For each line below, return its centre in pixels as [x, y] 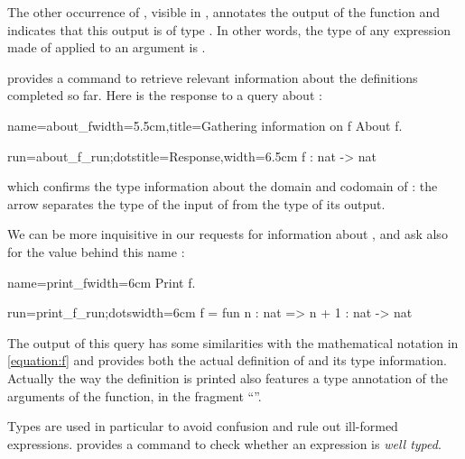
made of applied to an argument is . [107, 47]
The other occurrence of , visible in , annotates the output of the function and [224, 12]
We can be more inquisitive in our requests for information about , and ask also [228, 234]
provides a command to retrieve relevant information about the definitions [213, 77]
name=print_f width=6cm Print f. [102, 282]
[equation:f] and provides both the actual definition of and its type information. [227, 360]
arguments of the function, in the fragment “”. [135, 395]
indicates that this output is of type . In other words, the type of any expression [229, 29]
